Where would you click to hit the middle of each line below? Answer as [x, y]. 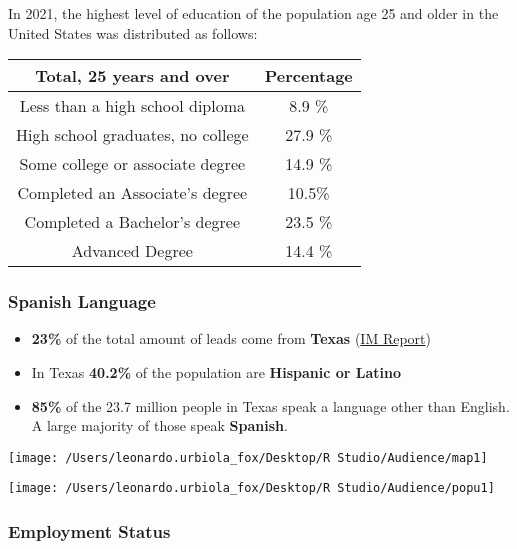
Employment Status [89, 531]
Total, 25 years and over [132, 76]
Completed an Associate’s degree [132, 193]
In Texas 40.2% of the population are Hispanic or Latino [216, 372]
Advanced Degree [132, 251]
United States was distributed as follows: [133, 32]
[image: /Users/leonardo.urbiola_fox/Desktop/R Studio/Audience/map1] [248, 457]
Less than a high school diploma [132, 106]
